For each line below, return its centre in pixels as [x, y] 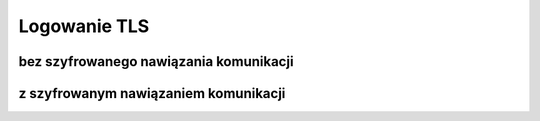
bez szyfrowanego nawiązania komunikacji [156, 61]
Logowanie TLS [84, 26]
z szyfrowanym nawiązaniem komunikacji [152, 93]
